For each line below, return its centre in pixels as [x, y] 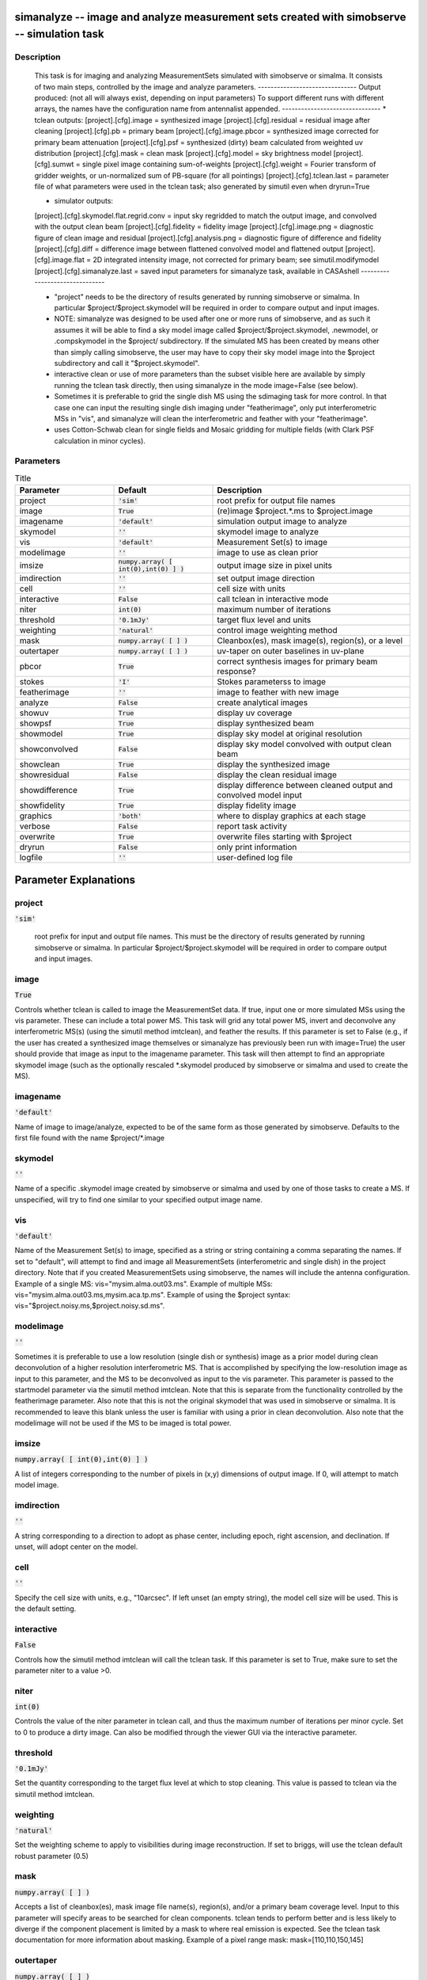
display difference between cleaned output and [305, 786]
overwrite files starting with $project [284, 837]
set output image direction [266, 578]
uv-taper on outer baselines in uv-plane [291, 651]
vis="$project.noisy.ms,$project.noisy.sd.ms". [90, 1306]
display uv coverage [255, 713]
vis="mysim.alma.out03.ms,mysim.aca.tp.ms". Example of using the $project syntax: [153, 1294]
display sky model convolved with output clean [304, 744]
